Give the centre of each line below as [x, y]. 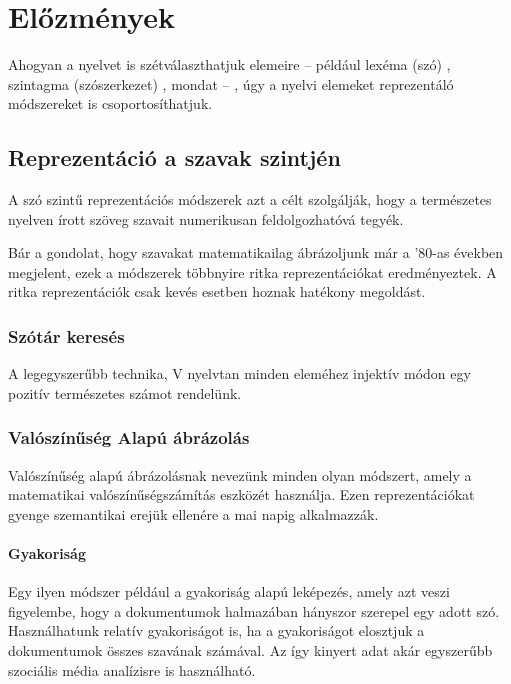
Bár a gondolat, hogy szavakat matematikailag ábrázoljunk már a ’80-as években [256, 252]
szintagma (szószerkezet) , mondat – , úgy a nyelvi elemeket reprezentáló [231, 83]
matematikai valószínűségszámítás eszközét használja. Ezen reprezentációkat [241, 494]
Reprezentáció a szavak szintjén [174, 157]
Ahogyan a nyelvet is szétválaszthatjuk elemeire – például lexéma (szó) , [229, 64]
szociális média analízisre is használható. [132, 669]
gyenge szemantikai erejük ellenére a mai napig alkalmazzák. [193, 513]
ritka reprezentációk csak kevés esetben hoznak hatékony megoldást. [217, 291]
